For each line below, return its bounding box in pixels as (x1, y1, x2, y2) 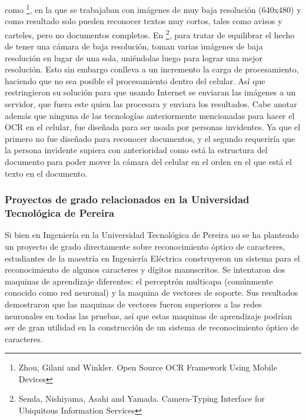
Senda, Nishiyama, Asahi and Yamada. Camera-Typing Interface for (18, 392, 265, 405)
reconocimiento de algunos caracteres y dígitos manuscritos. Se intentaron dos (5, 263, 285, 276)
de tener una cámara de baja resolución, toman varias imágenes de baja (5, 40, 263, 52)
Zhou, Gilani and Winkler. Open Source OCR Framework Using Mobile (18, 361, 277, 373)
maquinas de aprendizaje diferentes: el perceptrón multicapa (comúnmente (5, 275, 273, 287)
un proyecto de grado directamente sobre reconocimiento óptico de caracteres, (5, 240, 285, 252)
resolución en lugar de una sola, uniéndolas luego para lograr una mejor (5, 51, 263, 64)
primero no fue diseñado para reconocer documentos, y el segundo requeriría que (5, 132, 295, 144)
